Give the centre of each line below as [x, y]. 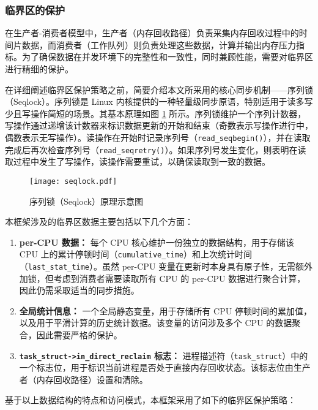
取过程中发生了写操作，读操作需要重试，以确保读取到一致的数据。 [138, 161]
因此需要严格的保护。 [79, 335]
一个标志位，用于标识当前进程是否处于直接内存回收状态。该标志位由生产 [165, 367]
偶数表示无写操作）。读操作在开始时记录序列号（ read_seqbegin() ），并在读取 [158, 137]
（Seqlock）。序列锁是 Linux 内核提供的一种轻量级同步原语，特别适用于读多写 [159, 101]
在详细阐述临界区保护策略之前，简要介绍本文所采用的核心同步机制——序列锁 [159, 89]
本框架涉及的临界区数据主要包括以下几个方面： [99, 222]
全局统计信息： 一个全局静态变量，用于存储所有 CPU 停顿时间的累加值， [165, 310]
